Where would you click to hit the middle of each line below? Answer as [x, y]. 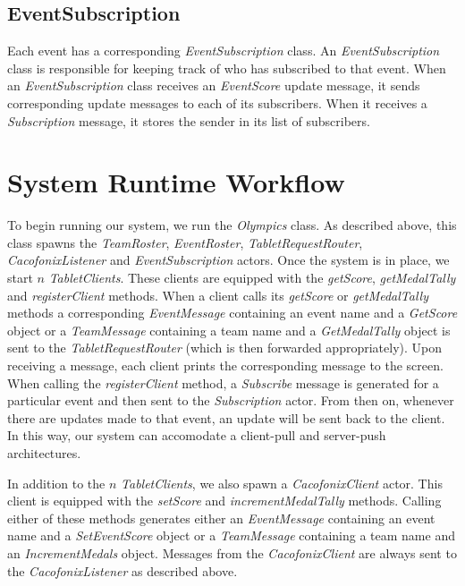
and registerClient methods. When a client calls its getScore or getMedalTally [218, 295]
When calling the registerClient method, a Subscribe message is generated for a [223, 382]
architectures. [44, 453]
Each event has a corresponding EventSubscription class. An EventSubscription [224, 51]
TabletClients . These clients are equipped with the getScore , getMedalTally [252, 278]
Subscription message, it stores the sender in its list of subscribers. [189, 120]
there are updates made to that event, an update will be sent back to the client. [226, 417]
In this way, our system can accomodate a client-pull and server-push [197, 435]
